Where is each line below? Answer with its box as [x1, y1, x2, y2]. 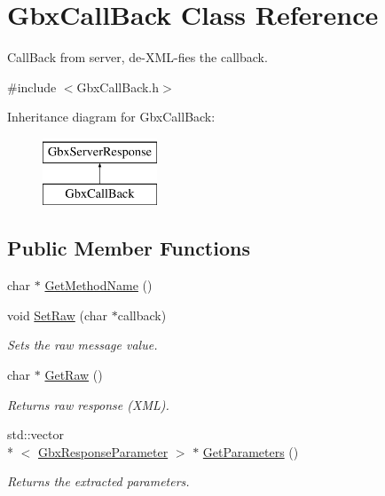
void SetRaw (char [7, 305, 108, 324]
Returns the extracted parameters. [7, 472, 190, 491]
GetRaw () [44, 366, 103, 384]
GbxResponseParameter [38, 442, 169, 461]
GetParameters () [202, 442, 299, 461]
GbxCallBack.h [76, 77, 160, 96]
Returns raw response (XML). [7, 395, 169, 413]
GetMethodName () [44, 276, 153, 295]
